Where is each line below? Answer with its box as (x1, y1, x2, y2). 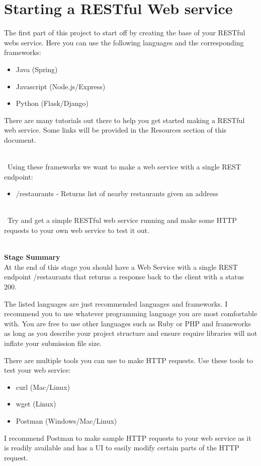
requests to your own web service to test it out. (4, 225, 149, 236)
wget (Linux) (16, 398, 56, 409)
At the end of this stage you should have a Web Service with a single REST (4, 261, 238, 272)
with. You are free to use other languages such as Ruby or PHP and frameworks (4, 318, 251, 328)
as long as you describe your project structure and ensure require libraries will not (4, 328, 257, 338)
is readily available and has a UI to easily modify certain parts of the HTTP (4, 442, 239, 453)
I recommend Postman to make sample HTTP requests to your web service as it (4, 432, 251, 443)
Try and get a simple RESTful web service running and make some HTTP (7, 215, 237, 225)
